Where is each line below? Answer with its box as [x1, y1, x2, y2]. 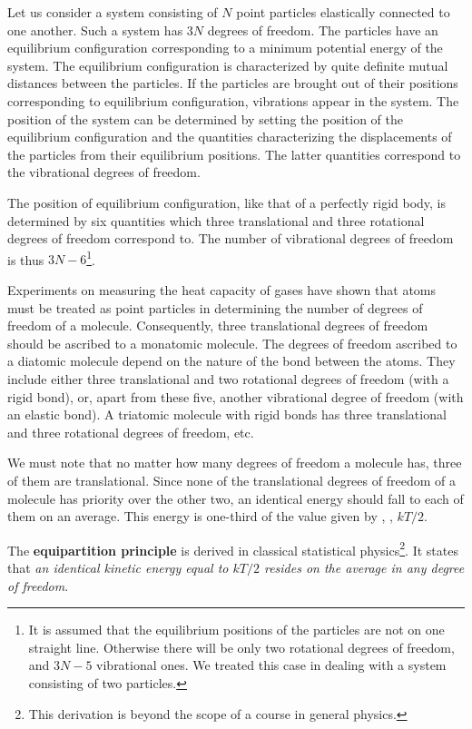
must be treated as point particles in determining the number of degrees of [7, 298, 423, 317]
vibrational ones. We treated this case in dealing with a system [96, 655, 447, 675]
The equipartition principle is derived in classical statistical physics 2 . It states [7, 537, 458, 559]
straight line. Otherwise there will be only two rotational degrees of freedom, [28, 637, 455, 656]
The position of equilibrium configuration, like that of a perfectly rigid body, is [7, 192, 447, 212]
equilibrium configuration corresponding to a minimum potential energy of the [7, 38, 443, 57]
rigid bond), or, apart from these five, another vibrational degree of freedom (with [7, 387, 464, 406]
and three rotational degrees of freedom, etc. [7, 422, 254, 441]
